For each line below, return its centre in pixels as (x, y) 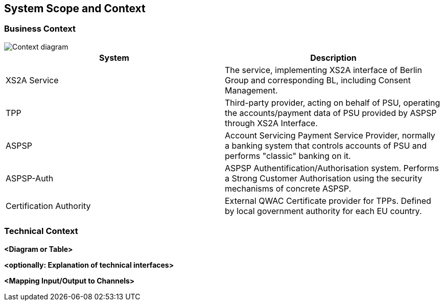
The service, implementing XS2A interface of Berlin (323, 70)
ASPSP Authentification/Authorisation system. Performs (332, 168)
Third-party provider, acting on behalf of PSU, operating (333, 102)
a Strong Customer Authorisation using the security (324, 178)
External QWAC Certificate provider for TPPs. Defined (328, 201)
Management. (251, 90)
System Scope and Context (75, 8)
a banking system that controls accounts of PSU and (326, 145)
